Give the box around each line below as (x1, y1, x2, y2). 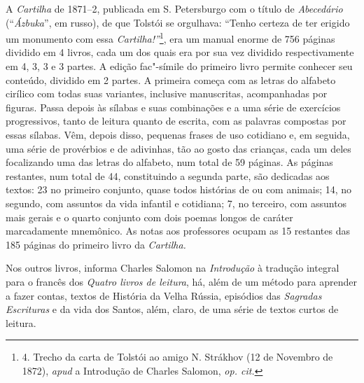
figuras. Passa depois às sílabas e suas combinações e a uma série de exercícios (6, 99, 341, 114)
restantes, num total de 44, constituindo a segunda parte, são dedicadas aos (6, 168, 330, 183)
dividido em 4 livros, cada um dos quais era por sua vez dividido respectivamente (6, 45, 354, 60)
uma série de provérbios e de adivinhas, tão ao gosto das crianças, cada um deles (6, 141, 351, 155)
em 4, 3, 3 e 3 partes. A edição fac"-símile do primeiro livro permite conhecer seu (6, 59, 353, 74)
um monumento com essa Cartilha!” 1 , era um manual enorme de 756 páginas (6, 29, 335, 46)
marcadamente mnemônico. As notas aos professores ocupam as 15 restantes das (6, 223, 350, 238)
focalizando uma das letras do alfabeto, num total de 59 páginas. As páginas (6, 155, 333, 169)
